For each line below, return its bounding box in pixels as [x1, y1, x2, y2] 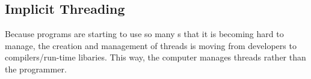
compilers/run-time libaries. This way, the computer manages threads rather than [5, 51, 306, 63]
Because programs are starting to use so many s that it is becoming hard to [5, 28, 284, 40]
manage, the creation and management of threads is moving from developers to [5, 39, 297, 51]
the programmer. [5, 62, 67, 75]
